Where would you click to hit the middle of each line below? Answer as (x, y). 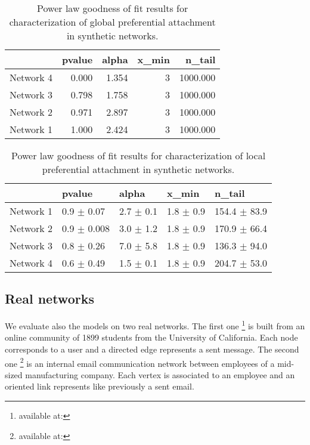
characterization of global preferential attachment (112, 22)
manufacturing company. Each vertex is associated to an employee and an (160, 374)
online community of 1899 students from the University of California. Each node (151, 337)
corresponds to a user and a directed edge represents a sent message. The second (152, 349)
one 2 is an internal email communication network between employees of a (140, 362)
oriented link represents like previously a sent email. (100, 386)
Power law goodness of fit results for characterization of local (138, 155)
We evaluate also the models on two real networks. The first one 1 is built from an (155, 325)
